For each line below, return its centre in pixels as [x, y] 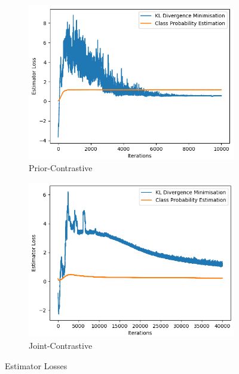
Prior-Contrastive [61, 168]
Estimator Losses [36, 365]
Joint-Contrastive [61, 345]
